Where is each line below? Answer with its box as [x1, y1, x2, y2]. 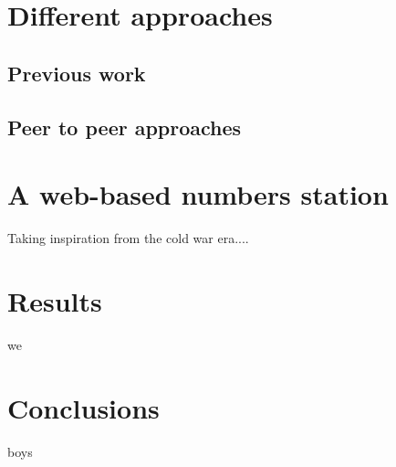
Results [7, 281, 102, 319]
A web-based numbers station [7, 175, 389, 213]
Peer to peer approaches [7, 112, 242, 141]
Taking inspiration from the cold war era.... [7, 228, 249, 248]
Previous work [7, 58, 146, 87]
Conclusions [7, 388, 160, 426]
